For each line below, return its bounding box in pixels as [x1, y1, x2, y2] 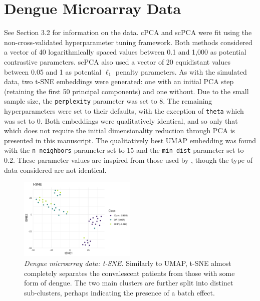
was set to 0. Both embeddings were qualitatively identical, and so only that [4, 115, 238, 126]
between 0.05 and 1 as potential [4, 66, 102, 77]
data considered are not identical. [4, 164, 107, 175]
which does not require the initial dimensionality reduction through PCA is [4, 125, 235, 136]
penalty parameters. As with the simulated [115, 66, 247, 77]
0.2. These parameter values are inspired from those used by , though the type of [4, 155, 253, 165]
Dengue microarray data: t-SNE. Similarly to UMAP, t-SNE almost [24, 258, 231, 268]
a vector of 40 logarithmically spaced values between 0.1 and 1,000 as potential [4, 47, 246, 57]
